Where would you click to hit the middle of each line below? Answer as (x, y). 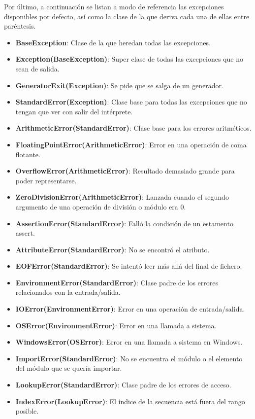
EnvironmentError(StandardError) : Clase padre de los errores (117, 282)
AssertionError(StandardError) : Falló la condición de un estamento (124, 223)
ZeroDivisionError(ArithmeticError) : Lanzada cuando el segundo (122, 197)
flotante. (28, 154)
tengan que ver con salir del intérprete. (74, 111)
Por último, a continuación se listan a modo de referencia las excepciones (114, 6)
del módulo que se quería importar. (69, 368)
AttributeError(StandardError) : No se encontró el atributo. (112, 249)
